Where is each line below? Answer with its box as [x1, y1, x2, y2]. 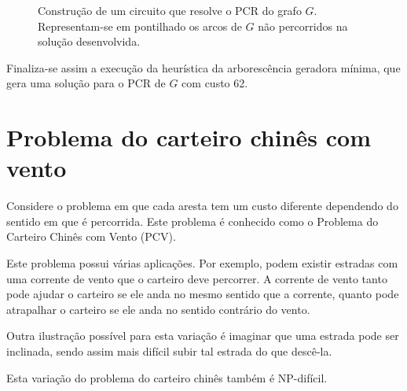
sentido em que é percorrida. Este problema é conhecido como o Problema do [6, 212, 379, 229]
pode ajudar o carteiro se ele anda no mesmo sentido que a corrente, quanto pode [6, 286, 399, 302]
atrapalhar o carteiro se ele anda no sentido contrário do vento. [6, 301, 310, 317]
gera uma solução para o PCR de [6, 75, 166, 91]
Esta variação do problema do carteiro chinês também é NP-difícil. [6, 369, 328, 385]
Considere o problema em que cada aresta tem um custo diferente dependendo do [6, 197, 398, 214]
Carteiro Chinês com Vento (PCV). [6, 228, 176, 245]
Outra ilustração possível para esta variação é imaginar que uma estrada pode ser [6, 327, 399, 344]
